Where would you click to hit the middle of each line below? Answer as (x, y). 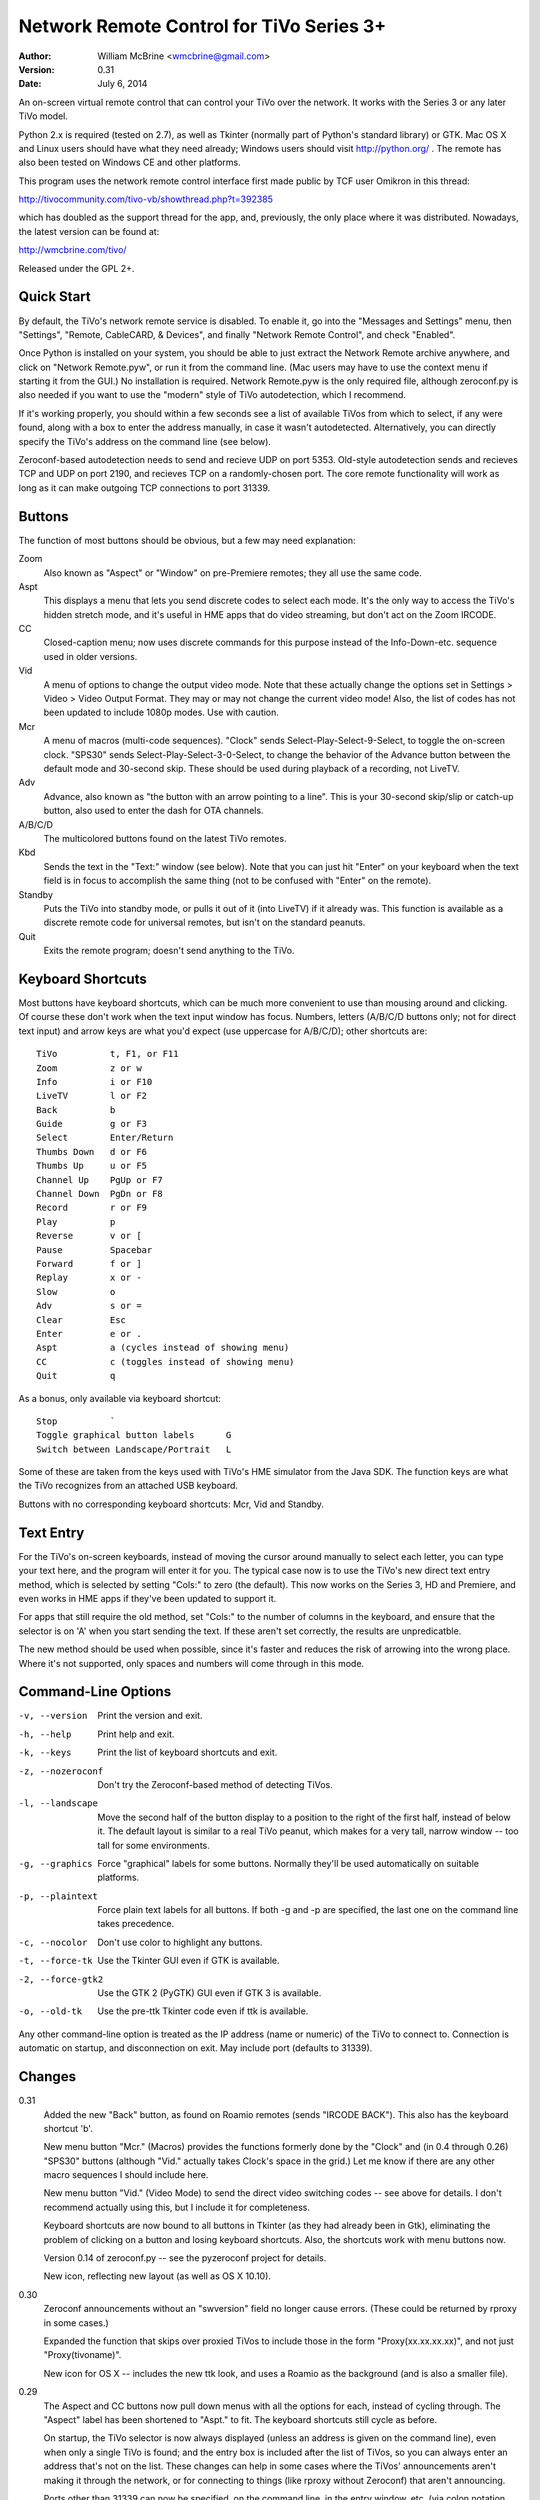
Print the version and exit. (150, 1716)
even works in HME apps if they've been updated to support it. (147, 1598)
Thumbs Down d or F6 (92, 1151)
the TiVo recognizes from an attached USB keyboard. (128, 1486)
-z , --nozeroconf (61, 1771)
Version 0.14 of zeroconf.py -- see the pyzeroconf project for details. (185, 2258)
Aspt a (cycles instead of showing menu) (163, 1348)
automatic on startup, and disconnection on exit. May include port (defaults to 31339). (195, 2048)
